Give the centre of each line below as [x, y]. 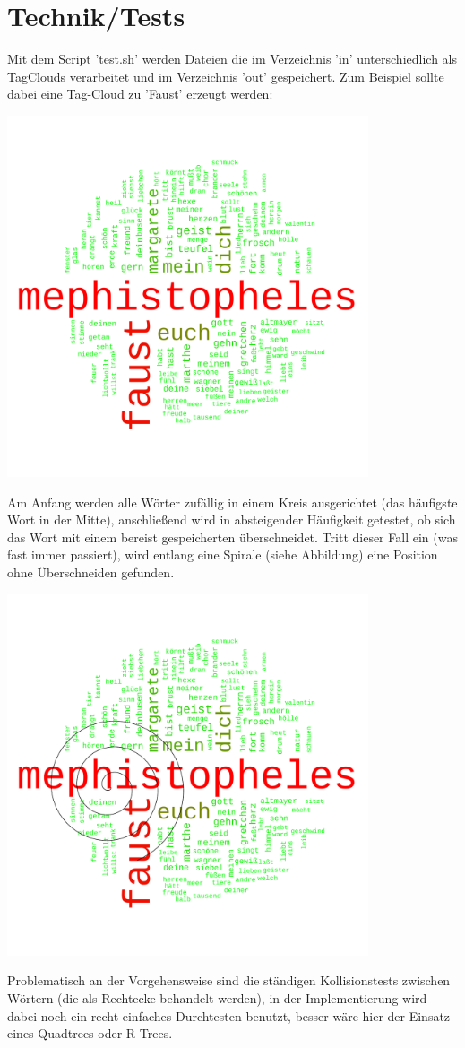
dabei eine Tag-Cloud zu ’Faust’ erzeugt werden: [140, 94]
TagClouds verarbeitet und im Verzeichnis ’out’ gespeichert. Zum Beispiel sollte [226, 76]
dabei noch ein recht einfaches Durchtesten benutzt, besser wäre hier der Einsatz [229, 1015]
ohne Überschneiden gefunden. [91, 572]
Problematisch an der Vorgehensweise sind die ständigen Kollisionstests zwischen [229, 980]
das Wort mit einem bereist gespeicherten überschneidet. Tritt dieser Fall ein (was [232, 537]
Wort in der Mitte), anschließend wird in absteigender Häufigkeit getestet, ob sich [232, 520]
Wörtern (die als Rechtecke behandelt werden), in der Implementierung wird [217, 998]
